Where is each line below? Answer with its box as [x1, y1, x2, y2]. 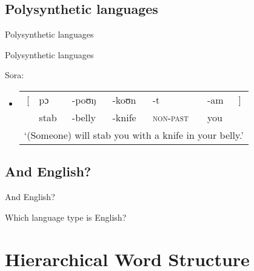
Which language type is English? [5, 210, 127, 223]
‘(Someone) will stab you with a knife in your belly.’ [24, 127, 244, 142]
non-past [152, 110, 189, 124]
